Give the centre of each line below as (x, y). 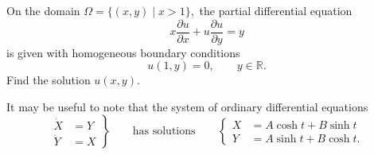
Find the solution (49, 80)
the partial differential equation (276, 10)
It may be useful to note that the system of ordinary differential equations (187, 106)
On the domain (43, 10)
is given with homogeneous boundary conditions (123, 52)
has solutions (164, 132)
